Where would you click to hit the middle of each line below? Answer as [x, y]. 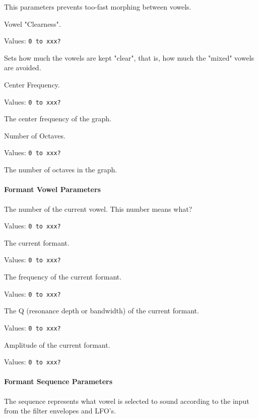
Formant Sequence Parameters [58, 381]
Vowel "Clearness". [33, 24]
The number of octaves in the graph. [61, 170]
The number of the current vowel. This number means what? [98, 208]
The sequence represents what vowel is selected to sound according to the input [127, 401]
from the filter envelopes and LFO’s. [60, 411]
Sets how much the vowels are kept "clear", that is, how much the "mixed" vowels [129, 57]
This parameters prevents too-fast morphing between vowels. [98, 7]
